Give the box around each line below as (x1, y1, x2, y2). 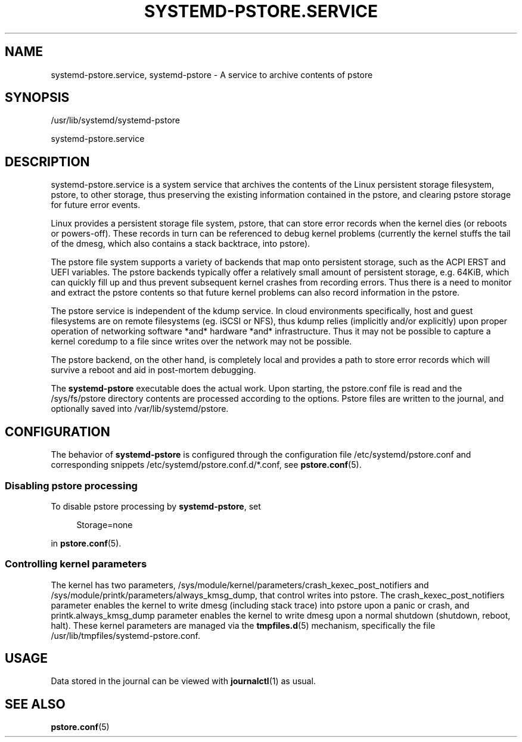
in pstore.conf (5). (51, 538, 122, 548)
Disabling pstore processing (5, 479, 138, 492)
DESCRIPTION (5, 154, 90, 169)
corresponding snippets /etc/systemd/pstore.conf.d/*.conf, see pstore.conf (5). (51, 460, 362, 470)
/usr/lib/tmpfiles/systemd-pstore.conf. (51, 630, 200, 641)
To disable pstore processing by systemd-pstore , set (51, 501, 261, 511)
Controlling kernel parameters (5, 558, 147, 570)
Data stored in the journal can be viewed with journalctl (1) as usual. (51, 676, 316, 687)
